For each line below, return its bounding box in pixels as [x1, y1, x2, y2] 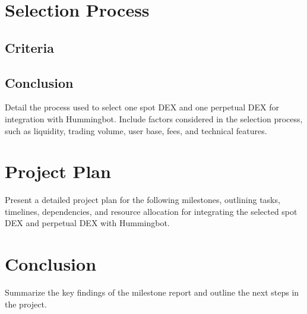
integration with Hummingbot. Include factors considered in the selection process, [5, 112, 303, 125]
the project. [5, 297, 47, 310]
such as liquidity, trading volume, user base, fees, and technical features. [5, 124, 267, 137]
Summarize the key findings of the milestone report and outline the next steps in [5, 286, 299, 299]
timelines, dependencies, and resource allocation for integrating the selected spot [5, 205, 297, 217]
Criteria [5, 38, 54, 56]
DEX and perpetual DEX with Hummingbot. [5, 217, 170, 229]
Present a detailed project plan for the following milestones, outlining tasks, [5, 194, 280, 206]
